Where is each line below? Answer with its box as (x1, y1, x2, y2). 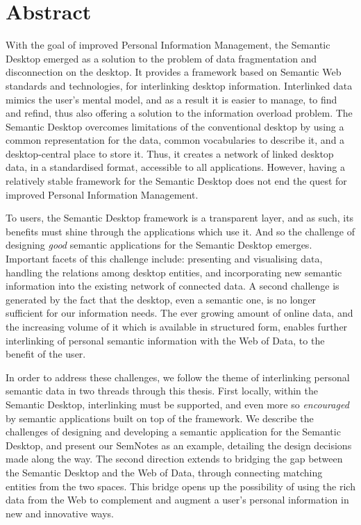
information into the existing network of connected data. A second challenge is (6, 278, 339, 293)
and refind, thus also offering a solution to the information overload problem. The (6, 106, 353, 120)
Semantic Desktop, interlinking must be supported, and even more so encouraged (6, 397, 349, 411)
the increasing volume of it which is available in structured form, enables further (6, 319, 348, 333)
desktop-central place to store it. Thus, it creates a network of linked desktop (6, 146, 334, 160)
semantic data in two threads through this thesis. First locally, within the (6, 383, 318, 398)
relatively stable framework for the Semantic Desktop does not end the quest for (6, 174, 347, 188)
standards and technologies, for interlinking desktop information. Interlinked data (6, 78, 353, 92)
